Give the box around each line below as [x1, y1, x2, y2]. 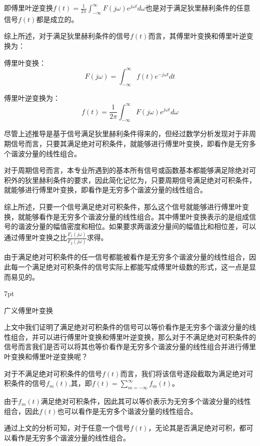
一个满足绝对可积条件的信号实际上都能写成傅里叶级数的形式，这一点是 [17, 261, 249, 272]
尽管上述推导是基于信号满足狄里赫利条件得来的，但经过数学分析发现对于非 [4, 128, 249, 139]
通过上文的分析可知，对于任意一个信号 [4, 422, 130, 433]
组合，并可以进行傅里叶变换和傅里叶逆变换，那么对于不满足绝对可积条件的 [10, 331, 256, 342]
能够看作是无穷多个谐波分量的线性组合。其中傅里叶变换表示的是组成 [24, 211, 249, 221]
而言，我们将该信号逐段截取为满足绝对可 [120, 368, 253, 378]
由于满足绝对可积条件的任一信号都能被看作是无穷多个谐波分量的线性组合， [4, 252, 249, 262]
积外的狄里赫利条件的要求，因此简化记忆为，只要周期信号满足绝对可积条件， [4, 174, 256, 185]
